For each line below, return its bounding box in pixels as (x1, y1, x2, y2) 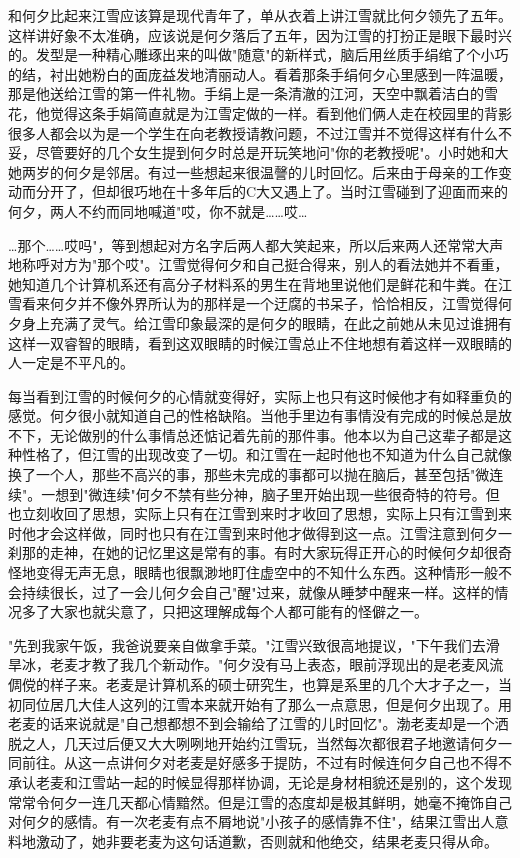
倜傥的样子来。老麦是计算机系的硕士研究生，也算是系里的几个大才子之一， (8, 674, 498, 694)
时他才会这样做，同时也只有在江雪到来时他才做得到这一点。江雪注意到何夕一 (8, 522, 512, 543)
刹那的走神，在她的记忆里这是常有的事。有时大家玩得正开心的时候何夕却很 (8, 542, 498, 563)
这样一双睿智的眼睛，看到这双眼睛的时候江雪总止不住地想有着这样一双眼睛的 (8, 332, 512, 353)
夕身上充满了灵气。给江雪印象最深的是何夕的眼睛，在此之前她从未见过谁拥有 (8, 312, 512, 333)
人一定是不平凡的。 (8, 352, 134, 373)
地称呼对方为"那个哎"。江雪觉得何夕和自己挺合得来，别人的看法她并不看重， (8, 254, 509, 275)
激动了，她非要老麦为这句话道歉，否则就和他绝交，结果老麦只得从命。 (35, 830, 498, 851)
